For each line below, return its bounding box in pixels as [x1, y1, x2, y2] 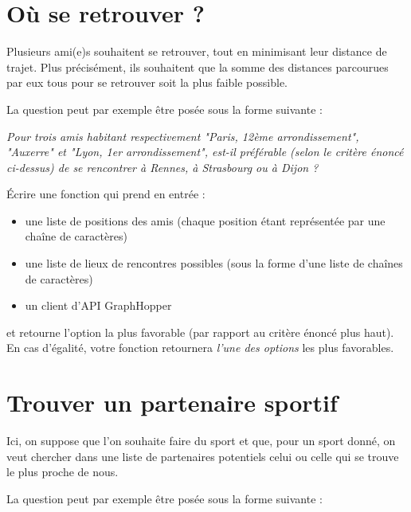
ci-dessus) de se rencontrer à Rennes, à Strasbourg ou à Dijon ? [6, 158, 319, 175]
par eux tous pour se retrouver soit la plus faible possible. [6, 74, 288, 91]
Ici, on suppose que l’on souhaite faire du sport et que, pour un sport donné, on [6, 432, 396, 449]
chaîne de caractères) [25, 228, 127, 244]
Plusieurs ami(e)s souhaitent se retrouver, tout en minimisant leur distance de [6, 43, 387, 60]
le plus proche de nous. [6, 463, 119, 480]
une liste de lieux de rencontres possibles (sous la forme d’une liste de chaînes [25, 255, 403, 272]
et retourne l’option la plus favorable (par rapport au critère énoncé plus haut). [6, 323, 394, 340]
